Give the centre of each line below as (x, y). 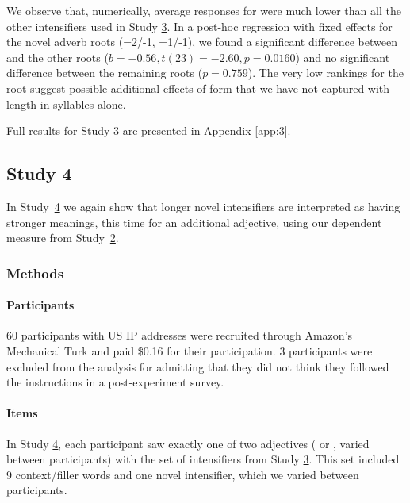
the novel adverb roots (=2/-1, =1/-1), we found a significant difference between (202, 42)
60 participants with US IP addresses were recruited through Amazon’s (179, 335)
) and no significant (343, 57)
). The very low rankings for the (326, 73)
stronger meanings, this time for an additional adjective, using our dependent (194, 222)
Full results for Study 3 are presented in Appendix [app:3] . (149, 131)
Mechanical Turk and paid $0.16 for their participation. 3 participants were (190, 350)
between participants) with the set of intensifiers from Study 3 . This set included (203, 459)
